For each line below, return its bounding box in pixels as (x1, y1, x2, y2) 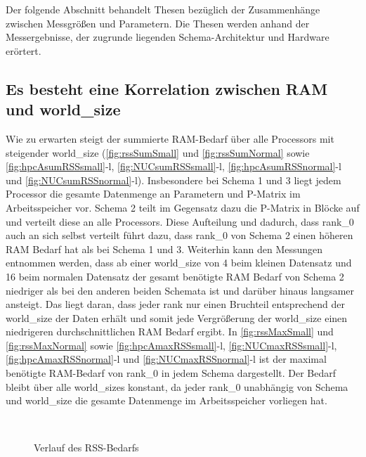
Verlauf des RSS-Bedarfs (34, 440, 139, 455)
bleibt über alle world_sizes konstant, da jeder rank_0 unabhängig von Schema (6, 379, 348, 394)
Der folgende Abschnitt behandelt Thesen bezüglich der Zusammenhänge (6, 2, 320, 16)
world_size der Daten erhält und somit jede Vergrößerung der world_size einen (6, 310, 348, 325)
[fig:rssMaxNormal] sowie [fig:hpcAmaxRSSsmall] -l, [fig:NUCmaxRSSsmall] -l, (6, 337, 337, 352)
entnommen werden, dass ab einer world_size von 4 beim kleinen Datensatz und (6, 255, 352, 270)
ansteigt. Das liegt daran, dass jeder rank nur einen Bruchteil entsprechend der (6, 297, 345, 311)
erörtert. (6, 43, 41, 58)
